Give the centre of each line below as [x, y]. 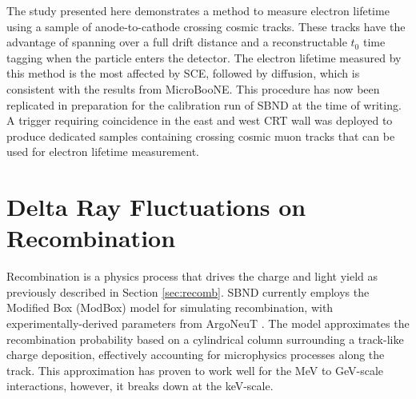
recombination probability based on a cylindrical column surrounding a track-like [205, 339]
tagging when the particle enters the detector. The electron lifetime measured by [204, 57]
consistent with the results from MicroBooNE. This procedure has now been [193, 88]
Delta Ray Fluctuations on [156, 207]
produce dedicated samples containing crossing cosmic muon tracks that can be [201, 136]
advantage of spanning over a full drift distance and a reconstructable [177, 42]
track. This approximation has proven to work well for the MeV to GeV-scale [195, 370]
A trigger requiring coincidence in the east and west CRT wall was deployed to [200, 120]
